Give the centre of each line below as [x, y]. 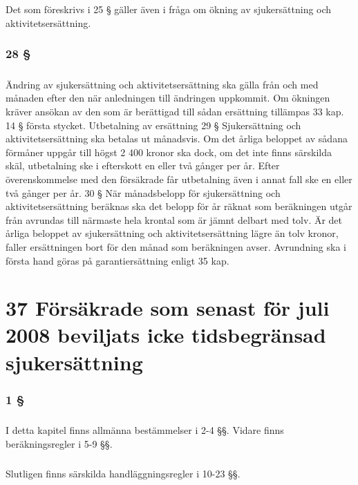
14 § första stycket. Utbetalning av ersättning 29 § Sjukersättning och [153, 125]
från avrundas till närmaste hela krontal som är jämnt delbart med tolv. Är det [174, 219]
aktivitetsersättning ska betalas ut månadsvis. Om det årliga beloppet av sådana [177, 139]
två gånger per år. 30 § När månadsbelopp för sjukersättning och [143, 192]
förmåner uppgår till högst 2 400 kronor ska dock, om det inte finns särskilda [169, 152]
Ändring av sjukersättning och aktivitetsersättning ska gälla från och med [162, 84]
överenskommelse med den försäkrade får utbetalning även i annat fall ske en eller [179, 179]
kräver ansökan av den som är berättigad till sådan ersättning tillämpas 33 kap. [175, 111]
